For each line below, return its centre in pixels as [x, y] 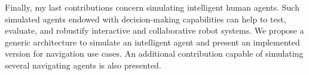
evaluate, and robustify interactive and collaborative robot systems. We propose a [154, 30]
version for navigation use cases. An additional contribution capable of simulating [154, 53]
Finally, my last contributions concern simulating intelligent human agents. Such [152, 7]
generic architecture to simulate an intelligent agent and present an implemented [152, 42]
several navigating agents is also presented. [83, 65]
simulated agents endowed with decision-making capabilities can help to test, [146, 19]
